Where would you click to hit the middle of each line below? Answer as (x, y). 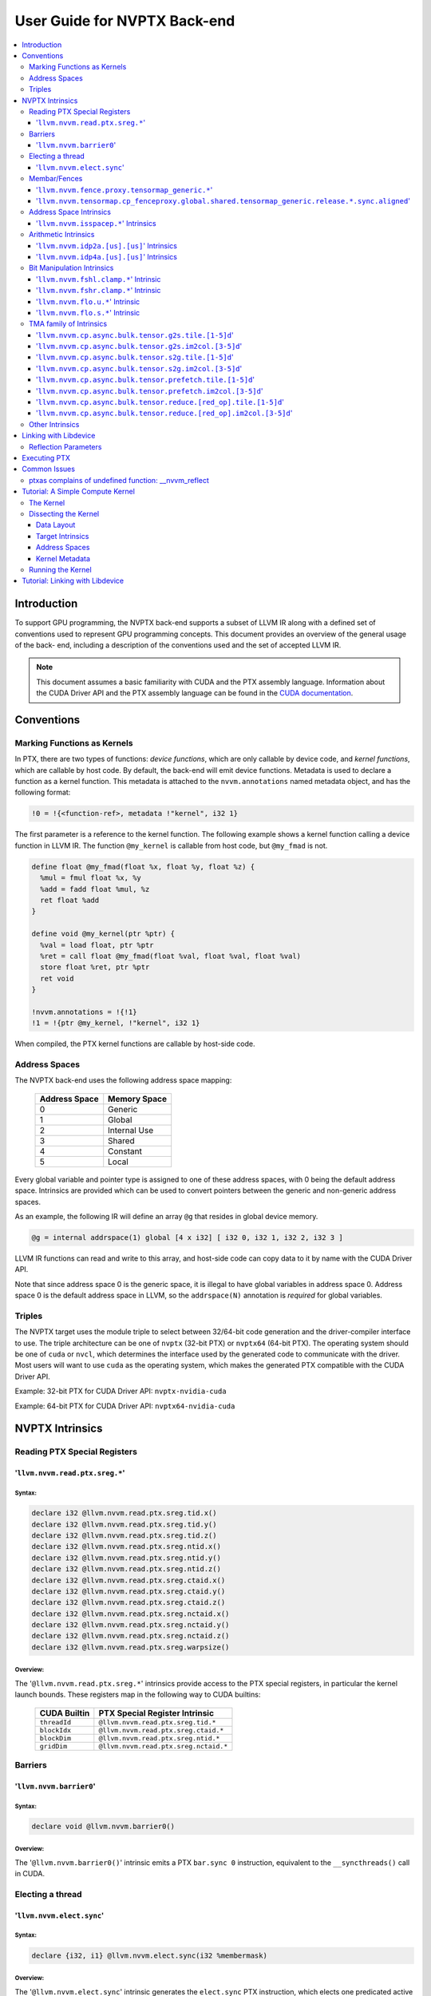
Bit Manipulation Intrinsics (71, 268)
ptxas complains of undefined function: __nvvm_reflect (119, 480)
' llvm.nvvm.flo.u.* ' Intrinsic (88, 301)
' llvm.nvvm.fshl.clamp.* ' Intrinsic (99, 279)
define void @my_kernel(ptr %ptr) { (103, 934)
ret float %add (70, 900)
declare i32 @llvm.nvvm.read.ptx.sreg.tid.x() (124, 1513)
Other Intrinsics (54, 424)
